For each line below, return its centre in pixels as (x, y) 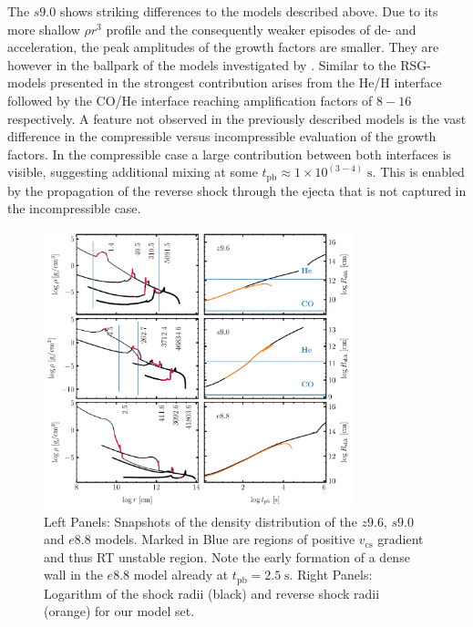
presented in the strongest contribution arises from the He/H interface (246, 82)
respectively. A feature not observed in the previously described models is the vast (237, 118)
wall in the (73, 575)
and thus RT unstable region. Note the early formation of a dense (227, 556)
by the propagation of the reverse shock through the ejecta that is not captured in (237, 190)
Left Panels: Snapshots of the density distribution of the (201, 521)
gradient (401, 539)
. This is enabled (418, 172)
